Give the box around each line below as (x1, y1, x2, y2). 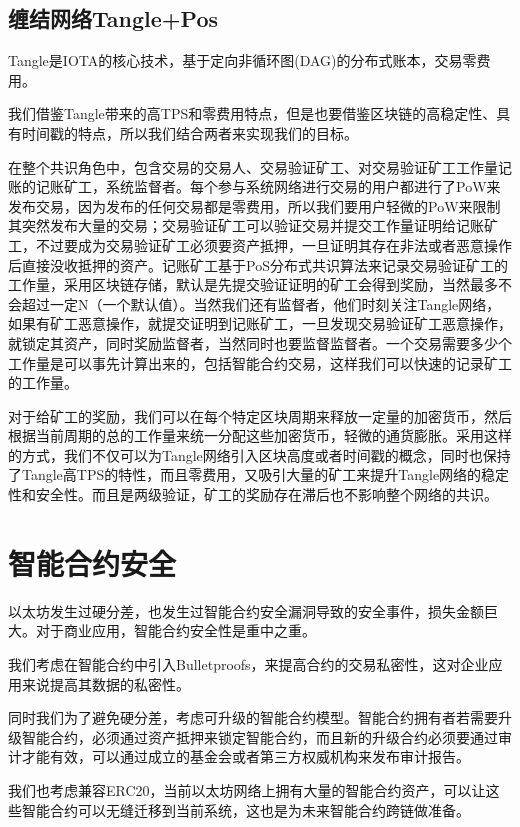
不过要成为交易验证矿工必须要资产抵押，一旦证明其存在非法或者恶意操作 (35, 234, 512, 255)
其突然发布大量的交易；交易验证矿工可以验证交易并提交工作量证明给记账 (8, 215, 484, 236)
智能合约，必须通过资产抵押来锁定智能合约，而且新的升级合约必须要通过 (21, 726, 498, 747)
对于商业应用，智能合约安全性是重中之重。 (35, 620, 316, 641)
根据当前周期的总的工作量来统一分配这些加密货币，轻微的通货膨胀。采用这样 (8, 425, 512, 446)
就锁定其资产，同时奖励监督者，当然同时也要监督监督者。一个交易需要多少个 (8, 332, 512, 353)
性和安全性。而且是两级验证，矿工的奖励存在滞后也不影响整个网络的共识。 (8, 484, 498, 505)
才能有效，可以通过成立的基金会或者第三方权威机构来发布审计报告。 (21, 746, 470, 767)
